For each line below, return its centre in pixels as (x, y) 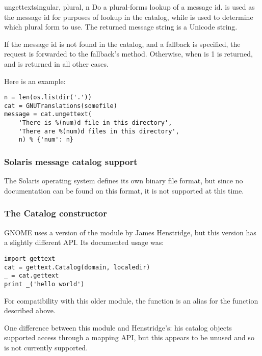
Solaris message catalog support (71, 162)
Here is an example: (35, 81)
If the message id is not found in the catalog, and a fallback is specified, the (122, 44)
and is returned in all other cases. (56, 63)
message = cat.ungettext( (48, 114)
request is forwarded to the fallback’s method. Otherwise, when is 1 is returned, (128, 54)
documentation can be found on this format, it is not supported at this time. (124, 190)
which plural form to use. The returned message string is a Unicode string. (121, 27)
